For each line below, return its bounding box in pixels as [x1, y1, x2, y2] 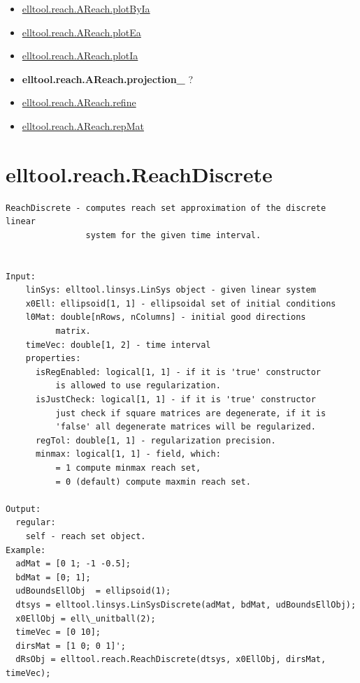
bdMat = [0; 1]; [15, 572, 91, 582]
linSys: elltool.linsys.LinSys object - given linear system [25, 285, 316, 295]
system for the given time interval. [85, 230, 261, 240]
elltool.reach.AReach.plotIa [22, 48, 138, 63]
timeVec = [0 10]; [15, 627, 101, 638]
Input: [6, 271, 36, 281]
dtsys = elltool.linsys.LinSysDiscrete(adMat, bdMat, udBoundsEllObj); [15, 599, 357, 610]
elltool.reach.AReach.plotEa [22, 24, 141, 39]
